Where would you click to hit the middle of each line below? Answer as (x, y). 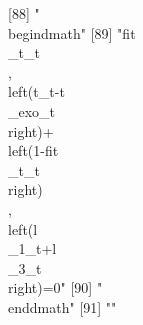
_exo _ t (32, 110)
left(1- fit (33, 150)
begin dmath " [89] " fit (72, 32)
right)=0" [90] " (55, 287)
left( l (23, 228)
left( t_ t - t (36, 91)
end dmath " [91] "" (62, 306)
